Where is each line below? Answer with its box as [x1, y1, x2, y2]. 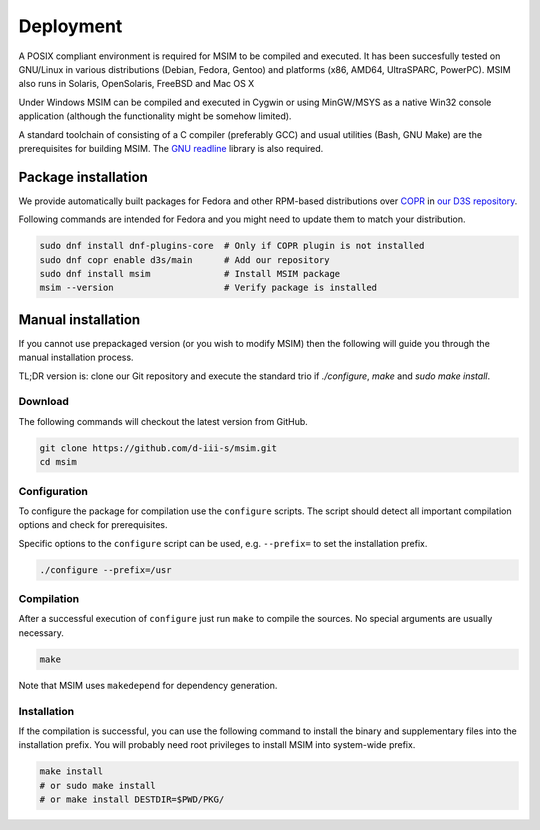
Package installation [18, 168, 149, 185]
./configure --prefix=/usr [39, 564, 172, 575]
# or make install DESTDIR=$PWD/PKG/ [39, 794, 225, 805]
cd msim [39, 456, 77, 468]
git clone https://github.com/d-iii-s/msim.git [39, 442, 277, 454]
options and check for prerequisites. [18, 519, 169, 531]
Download [18, 395, 70, 409]
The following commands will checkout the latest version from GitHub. [18, 415, 309, 427]
